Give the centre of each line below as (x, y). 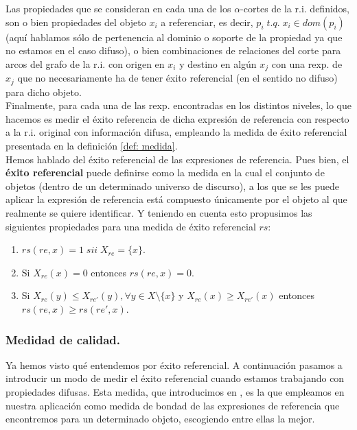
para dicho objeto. (44, 92)
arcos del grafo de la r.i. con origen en (85, 63)
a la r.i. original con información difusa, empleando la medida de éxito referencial (176, 132)
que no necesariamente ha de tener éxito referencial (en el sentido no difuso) (177, 78)
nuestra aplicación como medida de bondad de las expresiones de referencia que (173, 405)
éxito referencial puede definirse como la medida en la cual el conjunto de (165, 172)
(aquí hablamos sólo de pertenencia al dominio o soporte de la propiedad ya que (174, 37)
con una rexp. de (307, 63)
